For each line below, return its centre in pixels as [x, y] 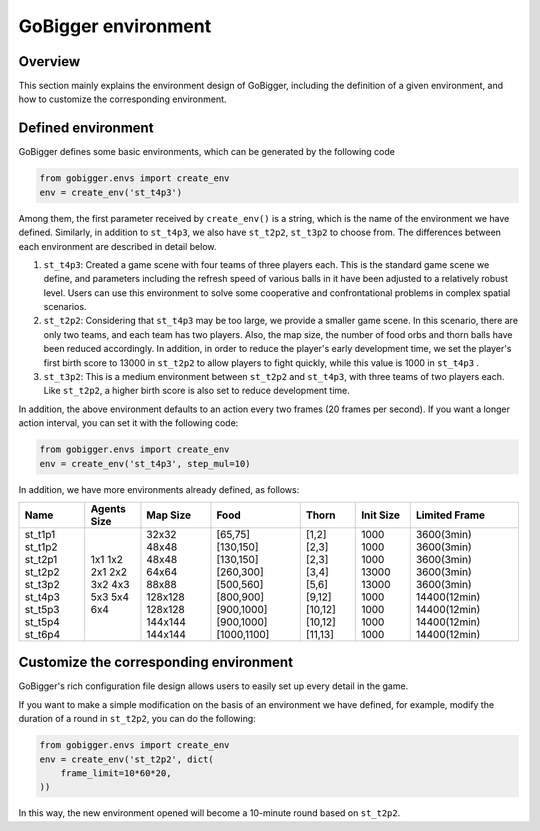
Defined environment [86, 128]
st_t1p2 [41, 547]
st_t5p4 [42, 622]
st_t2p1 [41, 559]
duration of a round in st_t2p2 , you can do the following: [137, 719]
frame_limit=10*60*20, [116, 773]
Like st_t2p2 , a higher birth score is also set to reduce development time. [196, 391]
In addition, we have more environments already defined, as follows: [159, 489]
